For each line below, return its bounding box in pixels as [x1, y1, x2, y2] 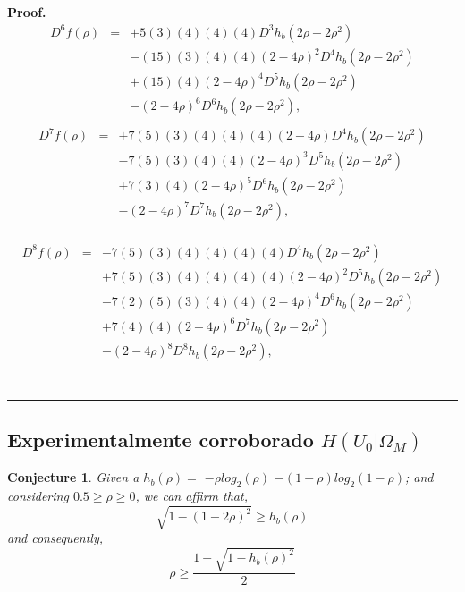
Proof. [7, 3, 46, 21]
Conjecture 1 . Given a [7, 468, 139, 486]
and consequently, [7, 529, 103, 547]
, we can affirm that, [135, 486, 248, 505]
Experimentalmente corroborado [7, 426, 314, 453]
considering [7, 486, 69, 505]
